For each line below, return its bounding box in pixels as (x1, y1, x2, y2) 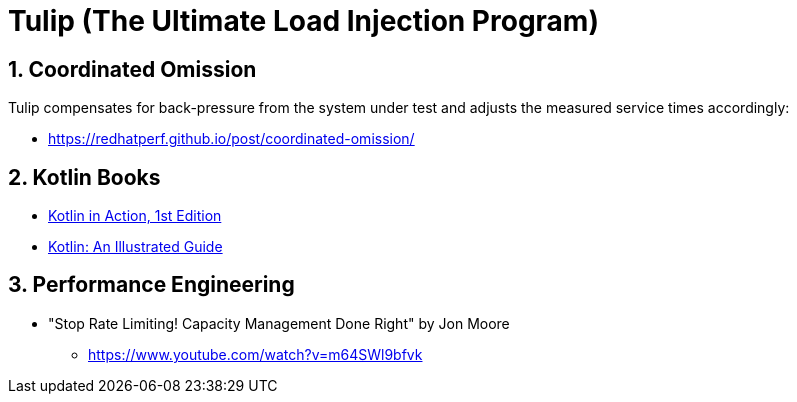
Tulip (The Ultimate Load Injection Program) (8, 4, 599, 38)
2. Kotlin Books (8, 164, 161, 190)
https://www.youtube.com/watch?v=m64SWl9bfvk (88, 345, 423, 363)
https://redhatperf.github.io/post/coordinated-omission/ (48, 130, 415, 148)
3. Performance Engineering (8, 272, 295, 298)
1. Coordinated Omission (8, 56, 257, 82)
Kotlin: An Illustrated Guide (48, 238, 223, 256)
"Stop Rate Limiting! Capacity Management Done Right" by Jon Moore (48, 314, 510, 332)
